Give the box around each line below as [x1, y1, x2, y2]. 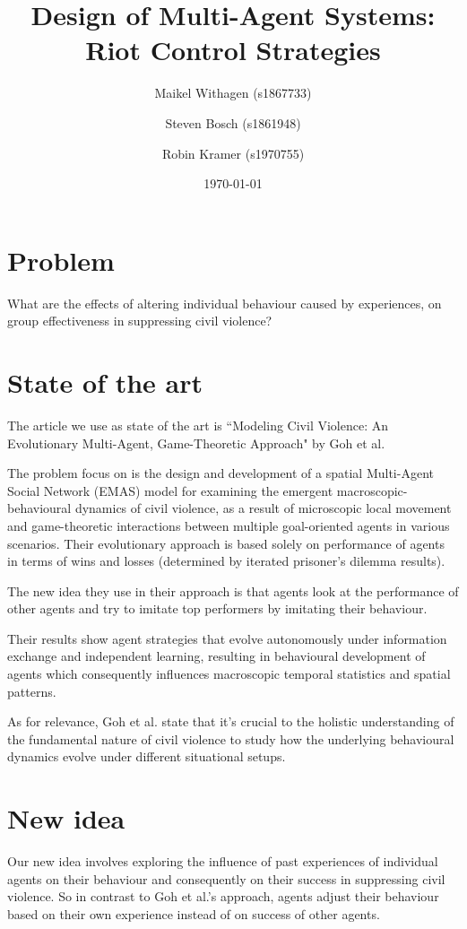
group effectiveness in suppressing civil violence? [7, 311, 272, 330]
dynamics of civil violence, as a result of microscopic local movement [74, 499, 452, 517]
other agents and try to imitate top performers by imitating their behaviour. [7, 599, 428, 618]
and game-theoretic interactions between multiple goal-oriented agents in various [7, 516, 450, 534]
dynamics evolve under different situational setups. [7, 747, 286, 766]
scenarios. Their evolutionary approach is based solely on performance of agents [7, 534, 445, 552]
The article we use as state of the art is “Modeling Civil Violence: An [7, 415, 388, 434]
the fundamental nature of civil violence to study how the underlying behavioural [7, 729, 454, 748]
